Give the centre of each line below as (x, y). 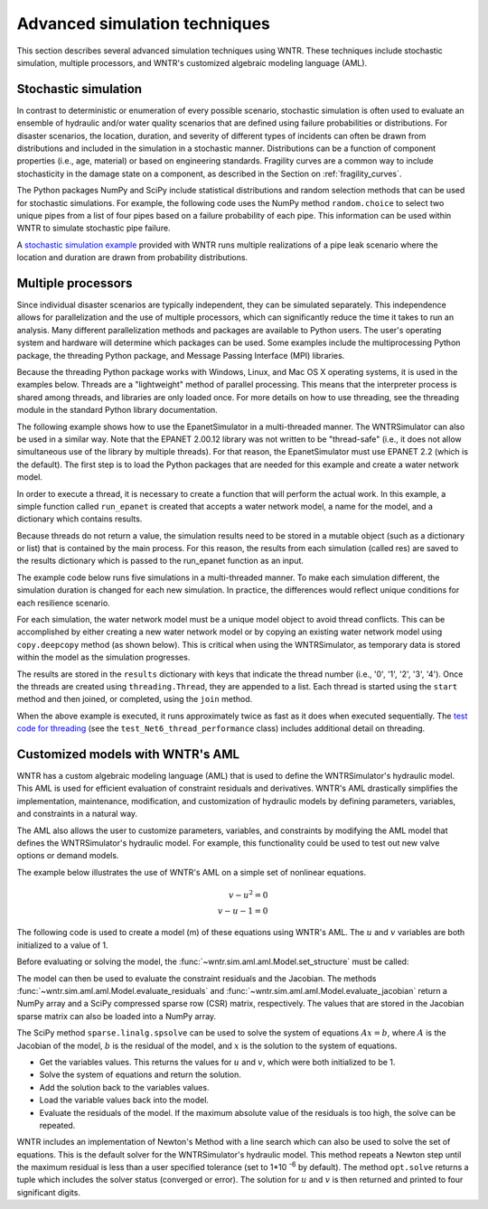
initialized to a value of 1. (62, 945)
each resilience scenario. (63, 603)
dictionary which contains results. (80, 519)
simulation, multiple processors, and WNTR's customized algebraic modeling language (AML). (192, 62)
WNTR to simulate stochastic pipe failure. (94, 228)
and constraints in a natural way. (77, 814)
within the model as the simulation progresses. (103, 657)
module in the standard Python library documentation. (117, 410)
